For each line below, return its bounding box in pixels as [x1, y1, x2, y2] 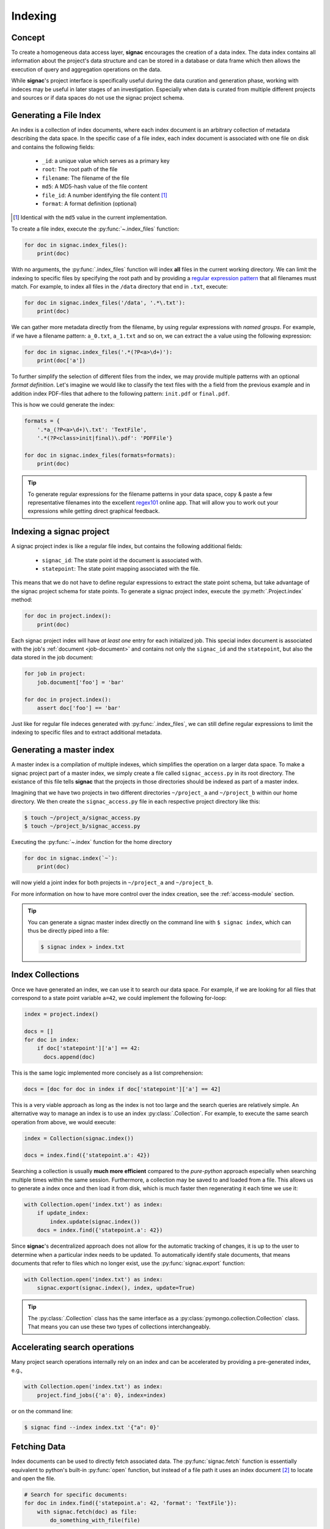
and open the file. [11, 1475, 56, 1483]
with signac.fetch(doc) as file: [37, 1508, 137, 1515]
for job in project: [24, 670, 86, 677]
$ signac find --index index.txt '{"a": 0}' [24, 1424, 160, 1431]
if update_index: [37, 1210, 89, 1216]
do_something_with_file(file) [50, 1517, 141, 1524]
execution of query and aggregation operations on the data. [11, 65, 162, 73]
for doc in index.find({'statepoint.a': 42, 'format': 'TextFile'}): [24, 1500, 237, 1507]
